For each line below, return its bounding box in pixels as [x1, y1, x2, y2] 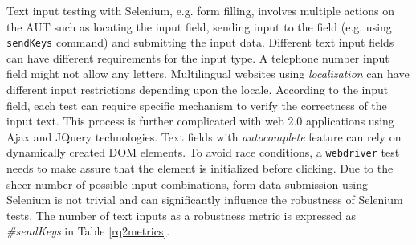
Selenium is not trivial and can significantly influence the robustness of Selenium [6, 191, 403, 208]
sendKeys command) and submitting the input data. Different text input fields [6, 34, 394, 51]
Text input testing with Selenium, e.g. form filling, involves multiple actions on [6, 2, 394, 18]
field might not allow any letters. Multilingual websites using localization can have [6, 65, 410, 82]
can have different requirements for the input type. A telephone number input [6, 49, 389, 66]
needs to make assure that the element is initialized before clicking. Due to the [6, 160, 394, 177]
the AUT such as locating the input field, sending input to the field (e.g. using [6, 18, 392, 35]
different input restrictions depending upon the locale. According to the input [6, 81, 389, 98]
